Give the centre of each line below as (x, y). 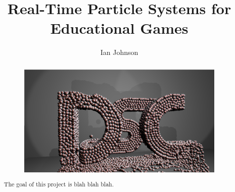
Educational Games (119, 28)
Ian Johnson (119, 52)
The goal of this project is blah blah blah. (59, 184)
